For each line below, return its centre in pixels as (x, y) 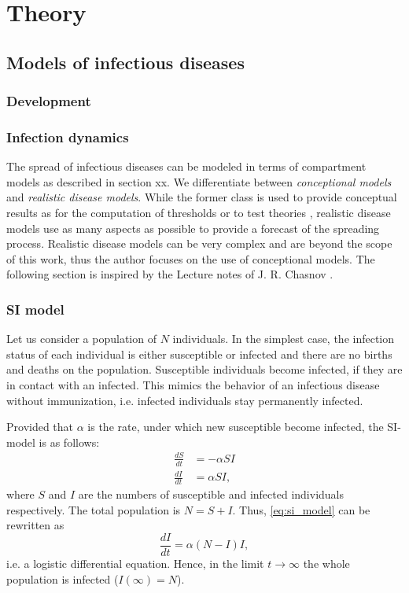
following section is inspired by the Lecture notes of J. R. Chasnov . (170, 274)
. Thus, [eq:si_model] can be (301, 509)
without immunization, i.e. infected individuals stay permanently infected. (185, 400)
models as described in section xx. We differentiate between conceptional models (199, 181)
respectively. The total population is (94, 509)
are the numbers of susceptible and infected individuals (211, 494)
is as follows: (69, 442)
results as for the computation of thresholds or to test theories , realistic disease (199, 212)
